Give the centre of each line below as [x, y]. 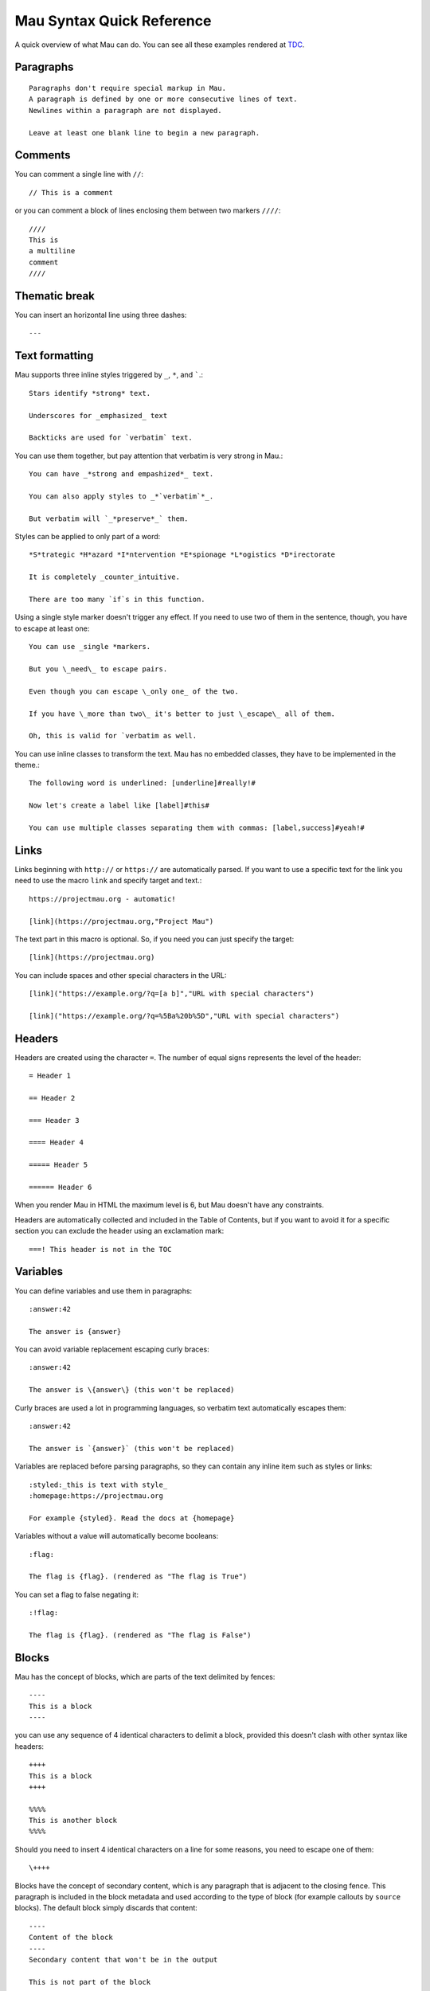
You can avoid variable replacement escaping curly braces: [112, 1349]
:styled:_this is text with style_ [98, 1484]
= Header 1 [50, 1076]
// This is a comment [71, 192]
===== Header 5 [59, 1165]
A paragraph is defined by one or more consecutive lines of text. [163, 99]
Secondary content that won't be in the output [123, 1960]
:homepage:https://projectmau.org [96, 1496]
